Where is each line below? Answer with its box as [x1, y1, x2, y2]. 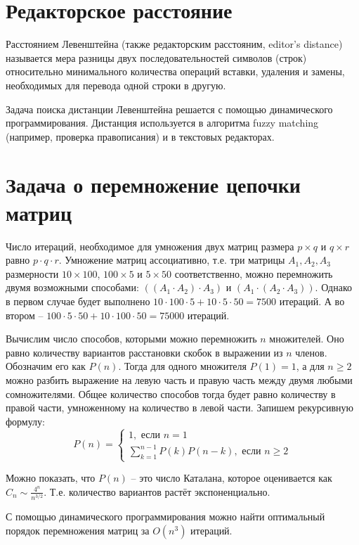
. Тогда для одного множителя [118, 359, 247, 373]
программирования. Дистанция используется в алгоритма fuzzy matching [6, 115, 319, 130]
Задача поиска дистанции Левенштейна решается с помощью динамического [6, 101, 333, 116]
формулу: [6, 413, 45, 428]
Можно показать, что [6, 470, 96, 485]
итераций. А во [279, 293, 345, 308]
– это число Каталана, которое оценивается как [131, 470, 332, 485]
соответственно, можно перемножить [174, 266, 333, 281]
